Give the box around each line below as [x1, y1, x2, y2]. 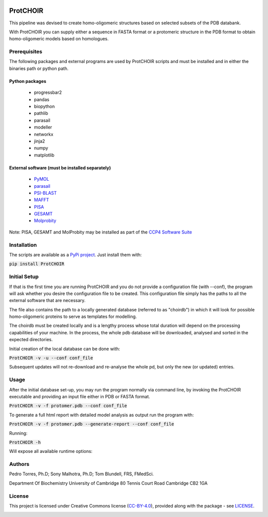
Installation [9, 241, 37, 248]
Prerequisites [9, 48, 42, 55]
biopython [34, 103, 55, 109]
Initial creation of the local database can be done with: [9, 346, 120, 352]
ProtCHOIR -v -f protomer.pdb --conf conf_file [9, 403, 128, 409]
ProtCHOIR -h [9, 440, 41, 445]
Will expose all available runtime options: [9, 448, 93, 454]
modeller [34, 124, 52, 130]
